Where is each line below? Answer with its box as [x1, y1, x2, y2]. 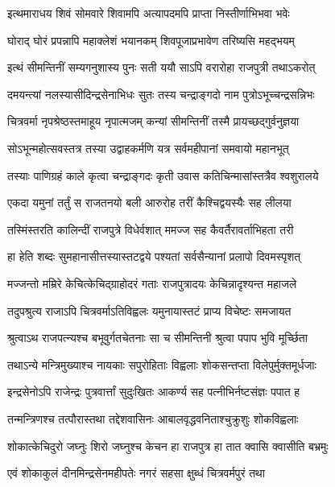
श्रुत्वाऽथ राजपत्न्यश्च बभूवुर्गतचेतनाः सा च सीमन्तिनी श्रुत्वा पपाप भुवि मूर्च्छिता [7, 329, 308, 346]
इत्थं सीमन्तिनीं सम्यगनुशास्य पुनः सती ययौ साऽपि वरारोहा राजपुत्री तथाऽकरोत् [7, 59, 316, 76]
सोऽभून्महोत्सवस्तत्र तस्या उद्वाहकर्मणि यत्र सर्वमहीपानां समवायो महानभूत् [7, 139, 289, 156]
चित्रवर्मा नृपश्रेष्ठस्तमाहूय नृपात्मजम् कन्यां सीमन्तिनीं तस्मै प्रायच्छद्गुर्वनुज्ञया [7, 113, 300, 130]
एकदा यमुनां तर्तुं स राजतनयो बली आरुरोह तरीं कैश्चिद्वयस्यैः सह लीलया [7, 194, 292, 211]
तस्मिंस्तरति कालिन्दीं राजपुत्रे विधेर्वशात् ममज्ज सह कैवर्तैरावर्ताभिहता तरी [7, 221, 294, 237]
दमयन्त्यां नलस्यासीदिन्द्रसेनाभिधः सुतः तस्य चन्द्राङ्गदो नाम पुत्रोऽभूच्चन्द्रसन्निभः [7, 85, 315, 102]
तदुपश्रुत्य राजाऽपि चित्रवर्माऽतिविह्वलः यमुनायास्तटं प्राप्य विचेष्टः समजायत [7, 302, 292, 319]
